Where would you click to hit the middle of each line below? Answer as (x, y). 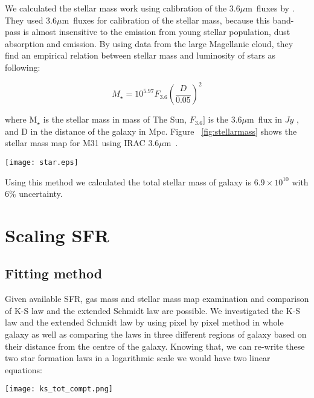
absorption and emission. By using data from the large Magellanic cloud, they (149, 43)
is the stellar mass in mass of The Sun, (115, 119)
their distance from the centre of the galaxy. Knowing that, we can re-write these (155, 346)
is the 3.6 (225, 119)
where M (21, 119)
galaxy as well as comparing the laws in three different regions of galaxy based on (156, 334)
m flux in (265, 119)
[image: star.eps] (42, 162)
